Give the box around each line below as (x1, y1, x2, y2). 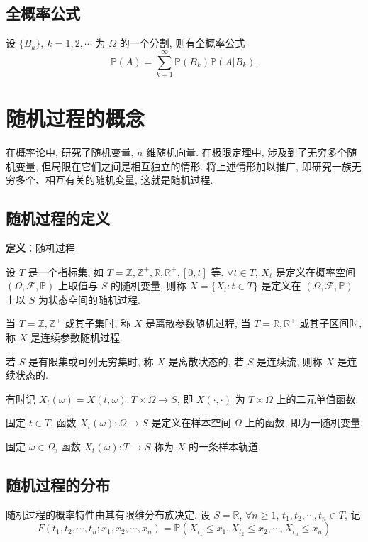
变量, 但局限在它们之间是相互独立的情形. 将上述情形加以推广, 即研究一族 (15, 158, 352, 173)
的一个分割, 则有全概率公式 (119, 35, 245, 50)
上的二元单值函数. (276, 391, 359, 406)
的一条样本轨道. (188, 438, 261, 453)
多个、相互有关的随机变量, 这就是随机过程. (15, 172, 213, 187)
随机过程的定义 (6, 207, 110, 229)
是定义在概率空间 (275, 264, 355, 279)
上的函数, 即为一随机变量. (245, 415, 363, 430)
